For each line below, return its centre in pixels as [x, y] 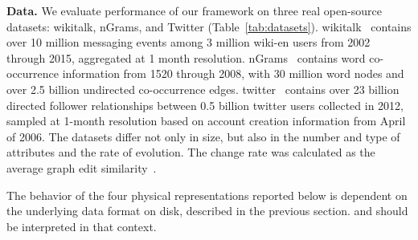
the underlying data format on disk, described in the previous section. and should [207, 211]
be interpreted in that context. [82, 226]
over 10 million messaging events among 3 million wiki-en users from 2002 [189, 42]
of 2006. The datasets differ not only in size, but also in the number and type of [203, 136]
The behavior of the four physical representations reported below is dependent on [207, 195]
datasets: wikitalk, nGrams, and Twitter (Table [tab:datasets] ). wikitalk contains [209, 26]
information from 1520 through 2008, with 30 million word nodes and [233, 73]
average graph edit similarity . [82, 167]
